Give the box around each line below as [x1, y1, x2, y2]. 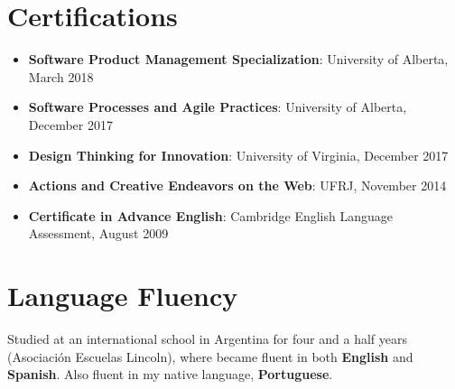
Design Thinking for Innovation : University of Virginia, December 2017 [28, 145, 449, 164]
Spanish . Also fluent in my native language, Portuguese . [7, 365, 333, 384]
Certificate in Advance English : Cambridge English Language [28, 206, 393, 225]
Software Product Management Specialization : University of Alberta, [28, 50, 449, 69]
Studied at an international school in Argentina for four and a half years [7, 329, 407, 347]
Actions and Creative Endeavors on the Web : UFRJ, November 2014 [28, 176, 447, 195]
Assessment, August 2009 [28, 224, 169, 243]
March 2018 [28, 67, 94, 86]
